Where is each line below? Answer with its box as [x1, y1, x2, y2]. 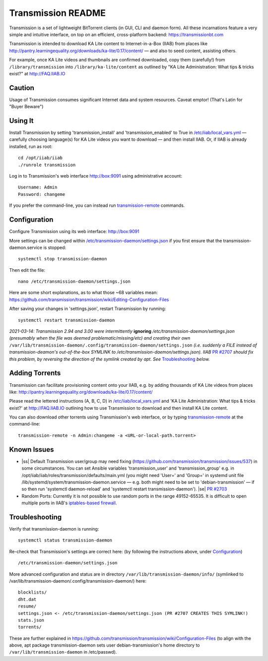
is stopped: [43, 244, 67, 250]
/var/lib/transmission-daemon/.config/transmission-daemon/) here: [9, 578, 146, 584]
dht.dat [18, 597, 37, 602]
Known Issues [9, 445, 54, 454]
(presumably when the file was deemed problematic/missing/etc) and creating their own [9, 335, 191, 341]
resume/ [18, 603, 37, 609]
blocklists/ [18, 590, 47, 595]
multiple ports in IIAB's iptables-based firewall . [21, 500, 117, 506]
